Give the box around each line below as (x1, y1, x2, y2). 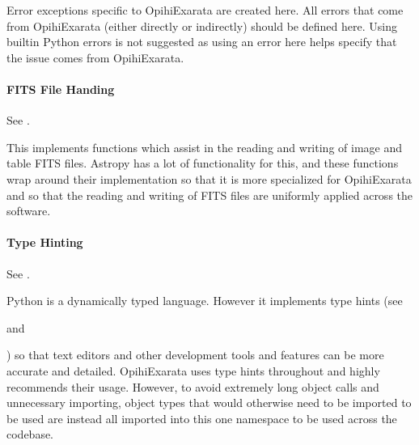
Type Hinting (6, 234, 83, 251)
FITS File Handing (6, 80, 115, 97)
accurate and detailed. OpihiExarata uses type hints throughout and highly (6, 362, 380, 379)
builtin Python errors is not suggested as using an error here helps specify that (6, 33, 397, 50)
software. (6, 202, 51, 219)
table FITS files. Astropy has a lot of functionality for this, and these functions (6, 155, 399, 172)
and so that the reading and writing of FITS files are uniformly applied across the (6, 186, 413, 203)
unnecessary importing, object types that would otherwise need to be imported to (6, 394, 412, 411)
